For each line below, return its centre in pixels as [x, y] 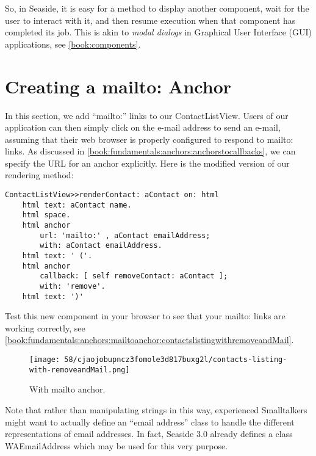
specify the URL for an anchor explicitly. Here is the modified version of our [147, 163]
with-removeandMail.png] [80, 370]
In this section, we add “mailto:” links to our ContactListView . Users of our [147, 115]
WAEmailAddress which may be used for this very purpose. [117, 445]
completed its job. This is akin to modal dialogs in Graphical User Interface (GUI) [158, 32]
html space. [46, 215]
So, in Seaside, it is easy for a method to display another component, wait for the [157, 8]
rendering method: [39, 175]
